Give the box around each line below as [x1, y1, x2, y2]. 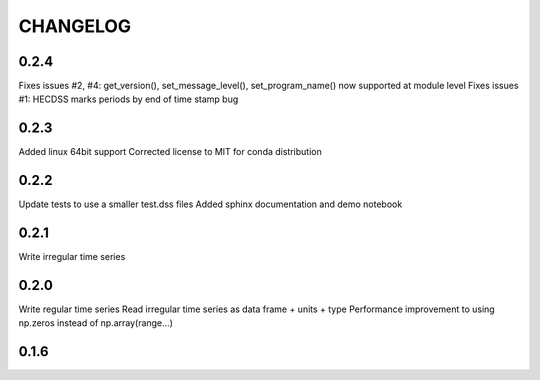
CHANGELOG [18, 15, 132, 37]
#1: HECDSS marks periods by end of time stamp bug [18, 93, 239, 105]
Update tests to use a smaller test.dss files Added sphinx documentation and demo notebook [18, 198, 403, 210]
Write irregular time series [18, 251, 126, 263]
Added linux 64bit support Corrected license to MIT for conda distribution [18, 146, 322, 158]
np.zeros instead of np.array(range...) [18, 317, 174, 329]
